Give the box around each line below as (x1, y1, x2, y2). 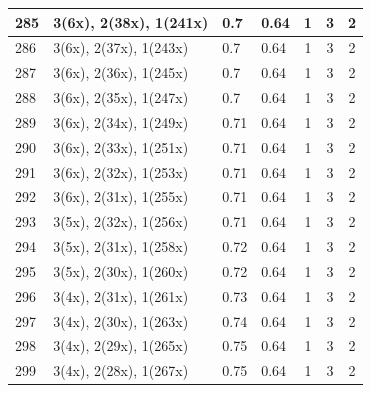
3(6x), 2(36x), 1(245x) (53, 62, 189, 83)
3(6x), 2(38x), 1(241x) (53, 11, 209, 32)
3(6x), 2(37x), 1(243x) (53, 37, 189, 58)
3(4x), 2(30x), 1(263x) (53, 310, 189, 331)
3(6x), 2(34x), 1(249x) (53, 111, 189, 132)
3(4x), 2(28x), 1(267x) (53, 360, 189, 381)
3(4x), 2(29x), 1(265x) (53, 335, 189, 356)
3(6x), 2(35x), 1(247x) (53, 87, 189, 108)
